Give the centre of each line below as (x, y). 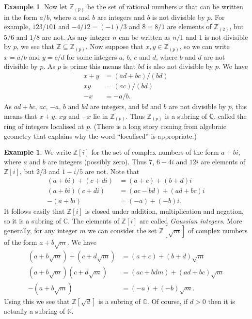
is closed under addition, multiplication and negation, (164, 211)
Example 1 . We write (38, 152)
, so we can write (205, 46)
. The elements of (94, 220)
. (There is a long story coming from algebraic (158, 126)
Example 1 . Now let (36, 6)
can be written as (145, 37)
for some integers (92, 56)
